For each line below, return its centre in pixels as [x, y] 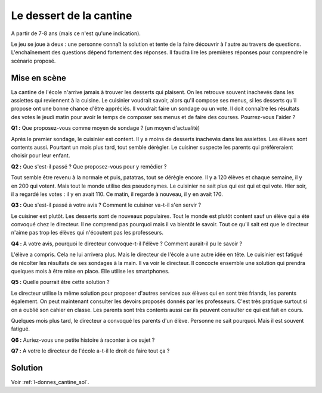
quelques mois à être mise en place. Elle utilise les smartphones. [90, 272]
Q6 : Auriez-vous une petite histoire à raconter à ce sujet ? [83, 340]
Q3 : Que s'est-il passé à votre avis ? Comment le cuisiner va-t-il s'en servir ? [106, 205]
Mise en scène [39, 78]
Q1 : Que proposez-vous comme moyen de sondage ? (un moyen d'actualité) [105, 128]
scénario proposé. [33, 61]
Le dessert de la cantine [72, 15]
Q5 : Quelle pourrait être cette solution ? [60, 282]
